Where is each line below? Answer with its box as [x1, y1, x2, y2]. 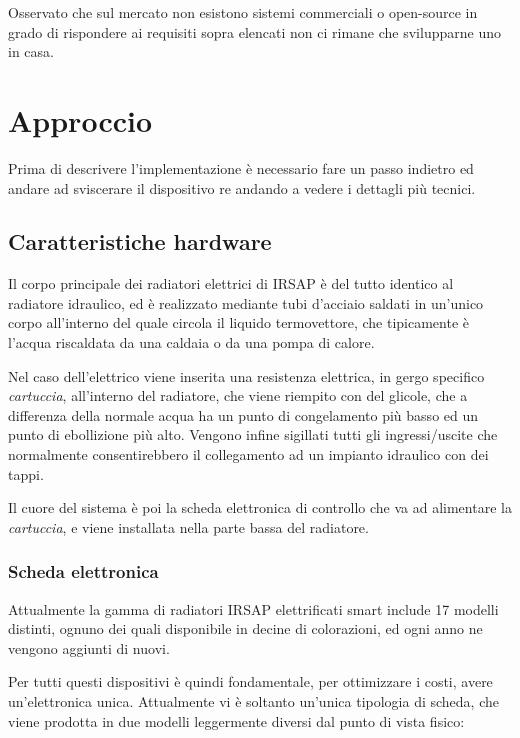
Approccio [8, 99, 153, 140]
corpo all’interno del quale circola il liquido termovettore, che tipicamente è [8, 312, 470, 333]
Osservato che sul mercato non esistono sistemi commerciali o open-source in [8, 2, 478, 22]
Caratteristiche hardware [8, 226, 272, 257]
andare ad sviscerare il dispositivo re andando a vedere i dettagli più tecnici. [8, 177, 476, 198]
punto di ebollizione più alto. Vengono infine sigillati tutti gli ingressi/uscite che [8, 424, 498, 445]
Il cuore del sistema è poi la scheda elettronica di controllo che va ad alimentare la [8, 497, 512, 518]
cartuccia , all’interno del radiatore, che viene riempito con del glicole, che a [8, 385, 468, 406]
